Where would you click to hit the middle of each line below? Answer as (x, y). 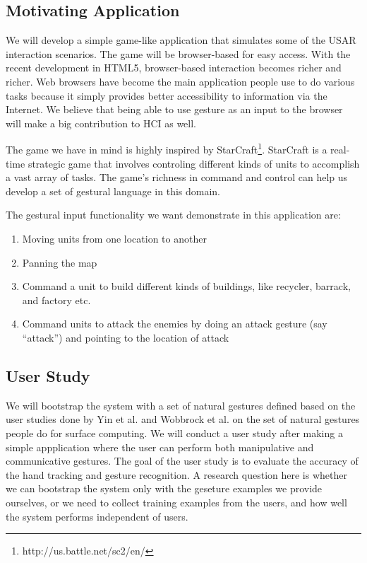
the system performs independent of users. (97, 516)
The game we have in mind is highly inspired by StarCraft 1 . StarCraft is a (167, 149)
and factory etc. (56, 300)
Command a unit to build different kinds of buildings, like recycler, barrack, (186, 286)
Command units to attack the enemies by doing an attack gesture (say (175, 324)
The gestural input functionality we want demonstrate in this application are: (173, 215)
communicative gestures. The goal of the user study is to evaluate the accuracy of (182, 461)
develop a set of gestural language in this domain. (113, 191)
